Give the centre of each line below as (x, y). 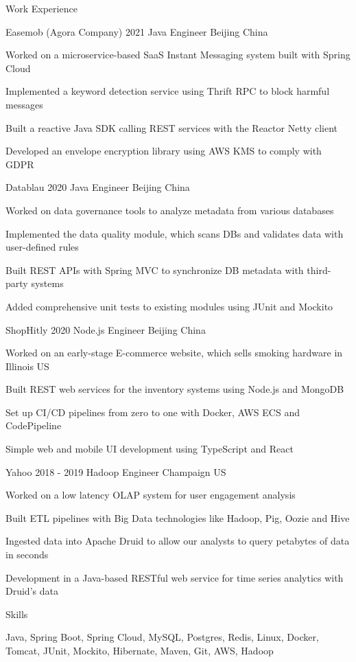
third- (319, 270)
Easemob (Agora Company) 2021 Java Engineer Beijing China (137, 31)
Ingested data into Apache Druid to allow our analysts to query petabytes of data (178, 541)
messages (24, 104)
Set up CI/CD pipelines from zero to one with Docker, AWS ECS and (153, 412)
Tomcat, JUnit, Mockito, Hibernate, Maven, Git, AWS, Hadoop (140, 650)
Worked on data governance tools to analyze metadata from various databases (170, 210)
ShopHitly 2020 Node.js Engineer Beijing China (106, 329)
